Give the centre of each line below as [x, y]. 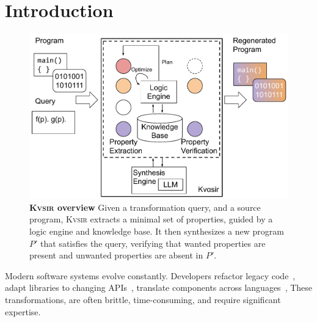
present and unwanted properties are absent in [116, 255]
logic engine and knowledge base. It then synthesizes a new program [157, 231]
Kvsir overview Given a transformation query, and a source [145, 207]
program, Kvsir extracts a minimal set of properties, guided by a [151, 219]
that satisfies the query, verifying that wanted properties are [153, 243]
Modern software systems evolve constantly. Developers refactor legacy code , [150, 275]
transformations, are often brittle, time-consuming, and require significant [143, 300]
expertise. [23, 311]
